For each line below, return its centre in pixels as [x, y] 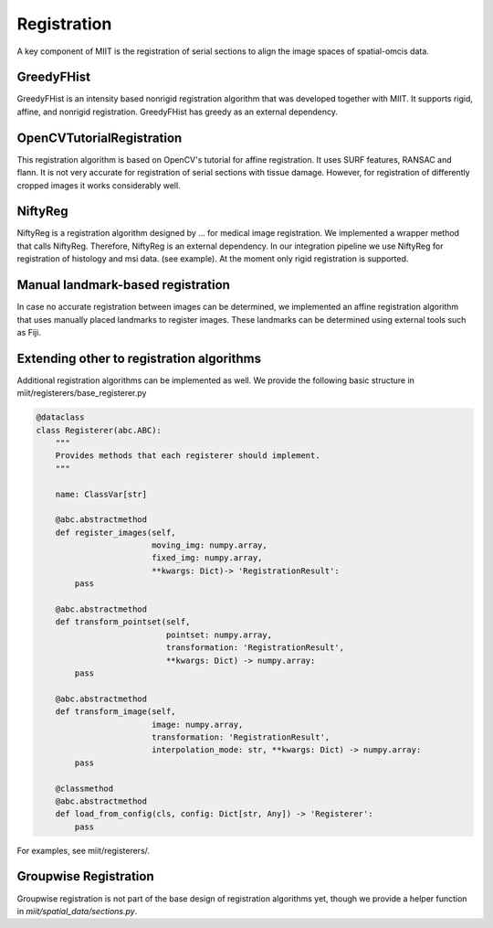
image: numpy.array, [197, 724]
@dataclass [60, 417]
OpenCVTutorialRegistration [100, 138]
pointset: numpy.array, [219, 635]
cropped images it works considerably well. [99, 185]
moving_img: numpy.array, [210, 545]
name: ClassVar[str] [101, 494]
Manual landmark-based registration [123, 285]
